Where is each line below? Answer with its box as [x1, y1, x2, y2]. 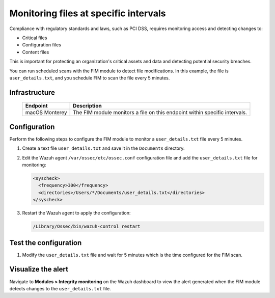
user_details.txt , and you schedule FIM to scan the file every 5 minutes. [9, 74, 170, 81]
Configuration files [22, 42, 61, 48]
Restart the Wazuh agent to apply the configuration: [22, 210, 131, 216]
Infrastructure [9, 88, 56, 97]
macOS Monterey [25, 109, 67, 116]
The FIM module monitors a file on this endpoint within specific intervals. [73, 109, 247, 116]
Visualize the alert [9, 265, 69, 274]
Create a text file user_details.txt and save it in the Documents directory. [22, 145, 185, 151]
